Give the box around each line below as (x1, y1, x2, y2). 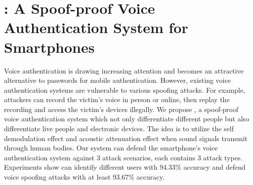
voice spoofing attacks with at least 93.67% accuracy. (4, 172, 165, 182)
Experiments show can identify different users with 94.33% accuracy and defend (4, 162, 246, 172)
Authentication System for (4, 17, 188, 37)
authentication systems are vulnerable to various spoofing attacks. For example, (4, 84, 246, 95)
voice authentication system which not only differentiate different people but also (4, 113, 250, 124)
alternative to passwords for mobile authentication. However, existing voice (4, 75, 231, 85)
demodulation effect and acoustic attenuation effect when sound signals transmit (4, 133, 248, 143)
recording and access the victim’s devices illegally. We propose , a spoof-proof (4, 104, 239, 114)
